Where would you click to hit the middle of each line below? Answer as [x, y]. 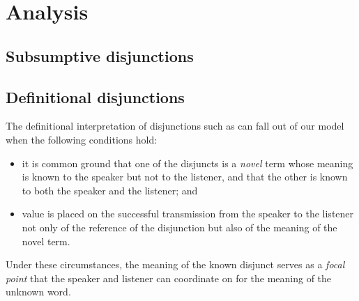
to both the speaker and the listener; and [110, 190]
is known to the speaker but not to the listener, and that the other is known [185, 177]
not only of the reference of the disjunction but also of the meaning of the [179, 227]
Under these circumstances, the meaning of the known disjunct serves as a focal [175, 264]
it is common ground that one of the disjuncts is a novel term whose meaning [188, 163]
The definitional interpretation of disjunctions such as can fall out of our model [175, 126]
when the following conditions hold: [82, 139]
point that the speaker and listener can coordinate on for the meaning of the [169, 278]
